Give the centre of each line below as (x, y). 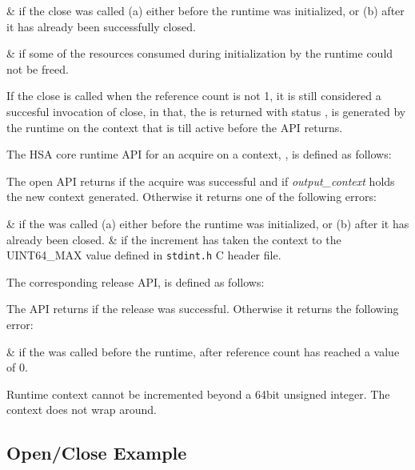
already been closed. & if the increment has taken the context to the (174, 239)
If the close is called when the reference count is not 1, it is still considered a (194, 96)
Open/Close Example (97, 453)
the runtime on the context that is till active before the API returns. (175, 127)
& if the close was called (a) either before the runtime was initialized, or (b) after (206, 10)
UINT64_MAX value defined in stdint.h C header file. (144, 255)
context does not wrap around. (82, 410)
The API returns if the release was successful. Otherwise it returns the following (203, 309)
